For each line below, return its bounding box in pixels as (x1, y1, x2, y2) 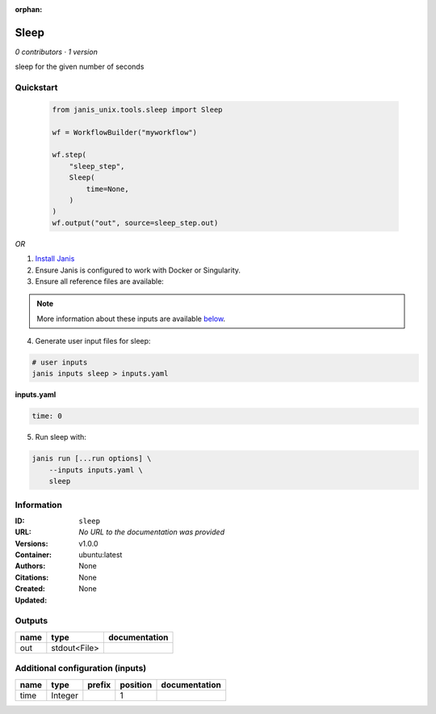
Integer (51, 690, 78, 701)
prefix (87, 679, 111, 691)
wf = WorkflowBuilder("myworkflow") (52, 128, 198, 137)
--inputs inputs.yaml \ (48, 465, 143, 475)
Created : (15, 584, 46, 594)
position (119, 679, 153, 691)
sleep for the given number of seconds (15, 61, 145, 72)
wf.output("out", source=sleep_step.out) (52, 218, 219, 227)
